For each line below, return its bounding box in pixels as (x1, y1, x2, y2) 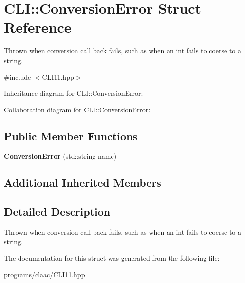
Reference (4, 17, 72, 37)
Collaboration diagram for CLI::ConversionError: (4, 104, 151, 114)
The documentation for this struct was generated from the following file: (4, 253, 220, 263)
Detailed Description (4, 204, 111, 219)
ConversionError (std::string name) (4, 151, 117, 161)
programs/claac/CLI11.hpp (4, 269, 85, 279)
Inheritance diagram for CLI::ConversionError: (4, 88, 143, 98)
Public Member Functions (4, 128, 137, 143)
